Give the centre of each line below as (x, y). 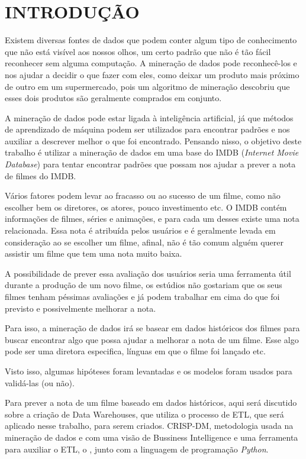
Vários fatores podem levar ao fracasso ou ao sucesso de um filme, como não (143, 195)
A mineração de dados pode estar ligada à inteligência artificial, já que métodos (149, 117)
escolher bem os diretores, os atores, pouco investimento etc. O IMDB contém (146, 207)
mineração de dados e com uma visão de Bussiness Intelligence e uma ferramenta (152, 437)
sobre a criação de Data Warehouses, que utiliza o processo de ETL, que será (144, 414)
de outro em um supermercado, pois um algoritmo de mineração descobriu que (147, 86)
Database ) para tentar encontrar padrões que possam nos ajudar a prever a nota (150, 164)
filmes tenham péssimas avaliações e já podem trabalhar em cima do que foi (142, 296)
